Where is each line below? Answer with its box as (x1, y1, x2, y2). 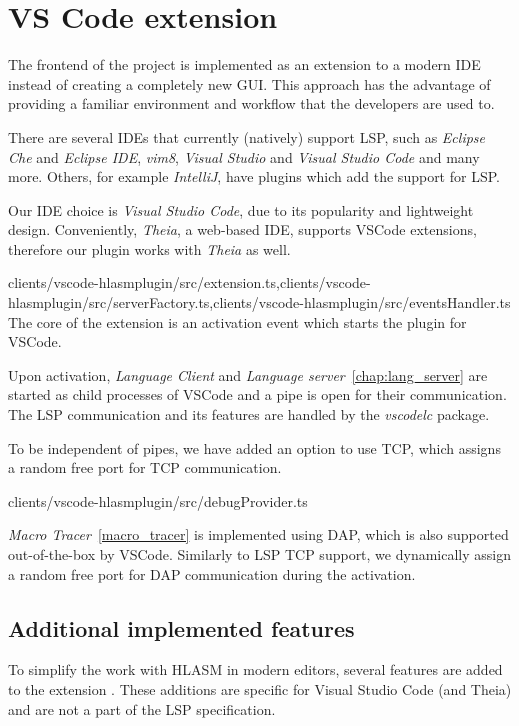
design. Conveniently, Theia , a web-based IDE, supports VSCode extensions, (8, 219, 477, 240)
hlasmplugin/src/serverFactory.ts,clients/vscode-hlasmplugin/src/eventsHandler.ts (8, 292, 511, 313)
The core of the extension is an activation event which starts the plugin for (8, 311, 467, 332)
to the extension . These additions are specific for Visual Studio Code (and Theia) (8, 678, 512, 699)
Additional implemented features (8, 612, 355, 643)
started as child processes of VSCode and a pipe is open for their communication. (8, 384, 507, 405)
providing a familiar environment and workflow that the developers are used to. (8, 93, 495, 114)
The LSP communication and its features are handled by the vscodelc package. (8, 404, 490, 425)
